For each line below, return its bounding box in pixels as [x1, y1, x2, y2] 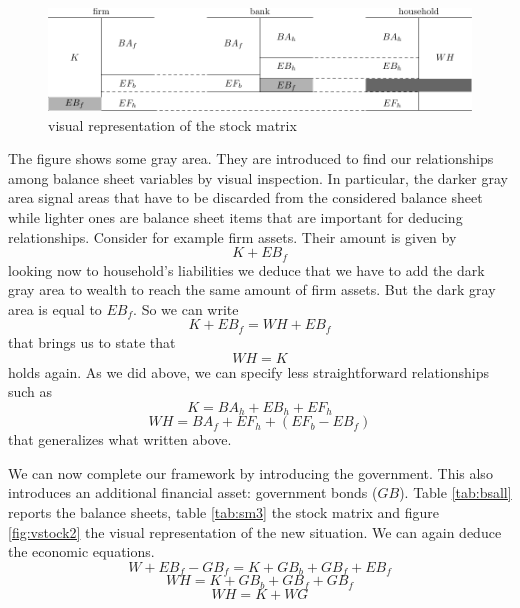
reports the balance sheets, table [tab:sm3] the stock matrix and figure [8, 501, 440, 522]
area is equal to [8, 298, 102, 319]
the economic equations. [8, 541, 155, 562]
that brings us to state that [8, 331, 176, 352]
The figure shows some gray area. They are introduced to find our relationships [8, 148, 494, 169]
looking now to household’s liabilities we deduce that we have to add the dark [8, 259, 485, 280]
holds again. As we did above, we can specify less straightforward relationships [8, 361, 490, 382]
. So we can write [133, 298, 239, 319]
